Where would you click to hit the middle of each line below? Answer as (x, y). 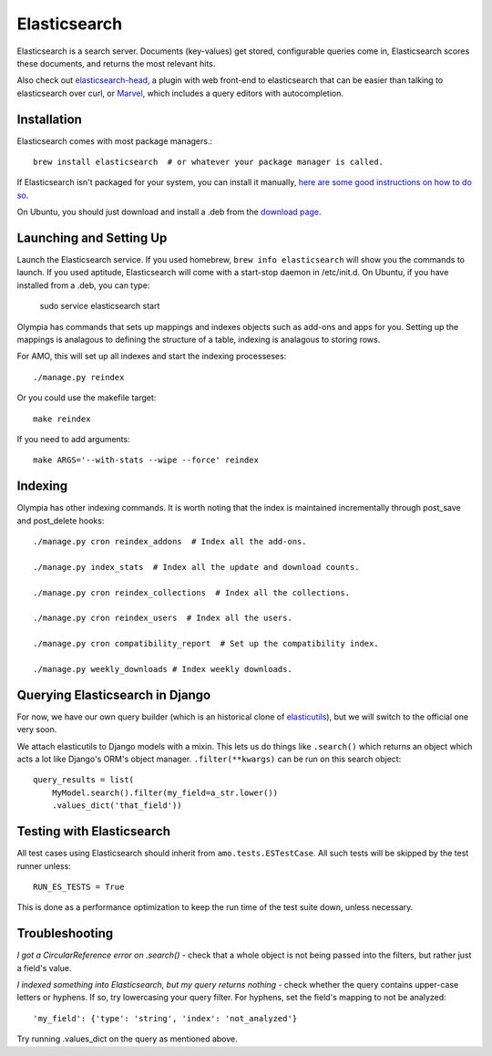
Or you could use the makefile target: (87, 398)
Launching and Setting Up (92, 238)
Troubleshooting (65, 933)
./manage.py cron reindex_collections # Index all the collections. (192, 592)
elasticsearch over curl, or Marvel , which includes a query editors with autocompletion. (180, 93)
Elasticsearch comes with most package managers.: (115, 140)
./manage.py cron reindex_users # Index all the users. (163, 618)
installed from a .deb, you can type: (83, 285)
